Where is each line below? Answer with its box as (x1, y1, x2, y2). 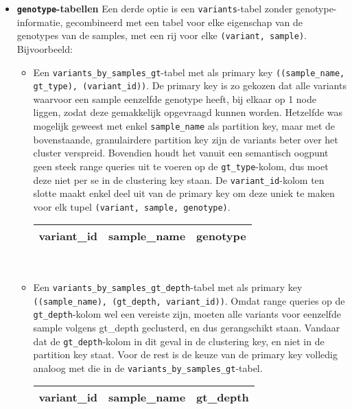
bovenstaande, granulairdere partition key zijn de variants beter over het (33, 132, 338, 146)
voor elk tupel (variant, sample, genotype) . (33, 199, 231, 213)
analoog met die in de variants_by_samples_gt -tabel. (33, 360, 263, 375)
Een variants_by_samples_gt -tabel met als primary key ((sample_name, (33, 65, 345, 79)
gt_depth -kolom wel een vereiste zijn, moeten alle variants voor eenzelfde (33, 307, 341, 321)
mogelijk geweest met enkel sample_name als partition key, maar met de (33, 119, 336, 132)
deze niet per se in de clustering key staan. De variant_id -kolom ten (33, 172, 325, 187)
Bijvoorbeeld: (16, 41, 73, 56)
